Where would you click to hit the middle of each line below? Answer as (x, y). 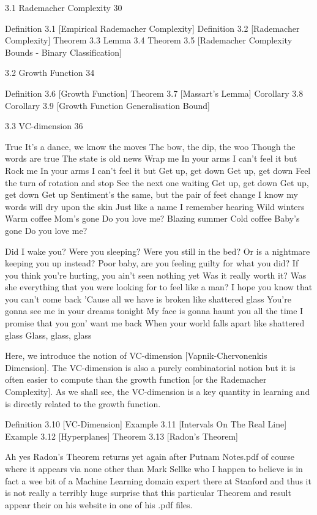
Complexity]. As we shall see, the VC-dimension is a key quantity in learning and (158, 392)
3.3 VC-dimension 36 (44, 126)
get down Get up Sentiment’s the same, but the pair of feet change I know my (151, 194)
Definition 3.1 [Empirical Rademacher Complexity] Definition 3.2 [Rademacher (152, 28)
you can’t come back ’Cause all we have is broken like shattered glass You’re (148, 299)
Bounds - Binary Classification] (63, 52)
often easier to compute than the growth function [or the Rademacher (136, 379)
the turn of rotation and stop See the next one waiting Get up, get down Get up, (157, 182)
